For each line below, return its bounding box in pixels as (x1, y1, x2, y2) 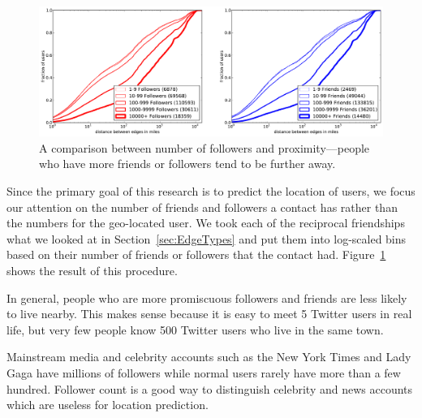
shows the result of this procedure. (6, 261, 178, 278)
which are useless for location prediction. (6, 396, 209, 413)
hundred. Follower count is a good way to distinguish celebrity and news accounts (6, 380, 413, 397)
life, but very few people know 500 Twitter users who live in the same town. (6, 321, 384, 338)
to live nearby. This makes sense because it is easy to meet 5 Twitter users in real (6, 305, 412, 322)
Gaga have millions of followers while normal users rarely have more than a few (6, 364, 401, 381)
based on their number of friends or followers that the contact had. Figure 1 (6, 246, 386, 263)
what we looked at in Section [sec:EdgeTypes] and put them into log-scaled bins (6, 230, 407, 247)
